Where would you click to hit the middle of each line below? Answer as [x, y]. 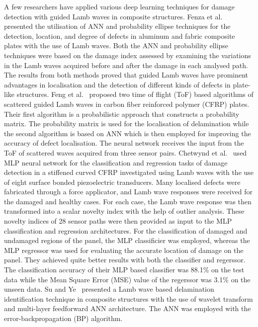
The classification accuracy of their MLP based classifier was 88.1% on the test [124, 270]
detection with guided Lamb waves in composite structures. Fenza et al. [113, 16]
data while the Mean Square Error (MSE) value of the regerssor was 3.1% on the [127, 279]
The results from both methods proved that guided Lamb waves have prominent [126, 75]
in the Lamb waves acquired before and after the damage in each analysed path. [126, 65]
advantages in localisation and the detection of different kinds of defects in [117, 84]
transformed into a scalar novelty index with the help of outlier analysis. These [124, 211]
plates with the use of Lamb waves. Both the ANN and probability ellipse [116, 45]
